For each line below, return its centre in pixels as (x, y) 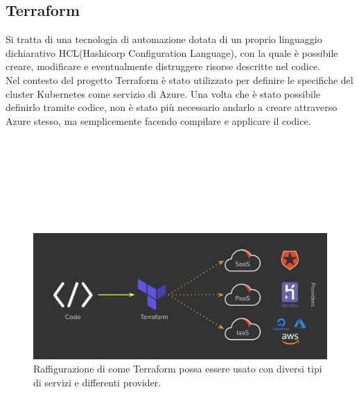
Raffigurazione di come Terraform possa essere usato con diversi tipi (178, 369)
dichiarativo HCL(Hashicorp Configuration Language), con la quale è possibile (172, 52)
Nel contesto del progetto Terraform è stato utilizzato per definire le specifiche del (179, 79)
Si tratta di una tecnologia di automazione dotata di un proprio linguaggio (164, 39)
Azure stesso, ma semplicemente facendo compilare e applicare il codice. (158, 120)
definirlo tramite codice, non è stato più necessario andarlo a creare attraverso (172, 107)
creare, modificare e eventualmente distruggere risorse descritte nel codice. (163, 66)
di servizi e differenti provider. (97, 382)
